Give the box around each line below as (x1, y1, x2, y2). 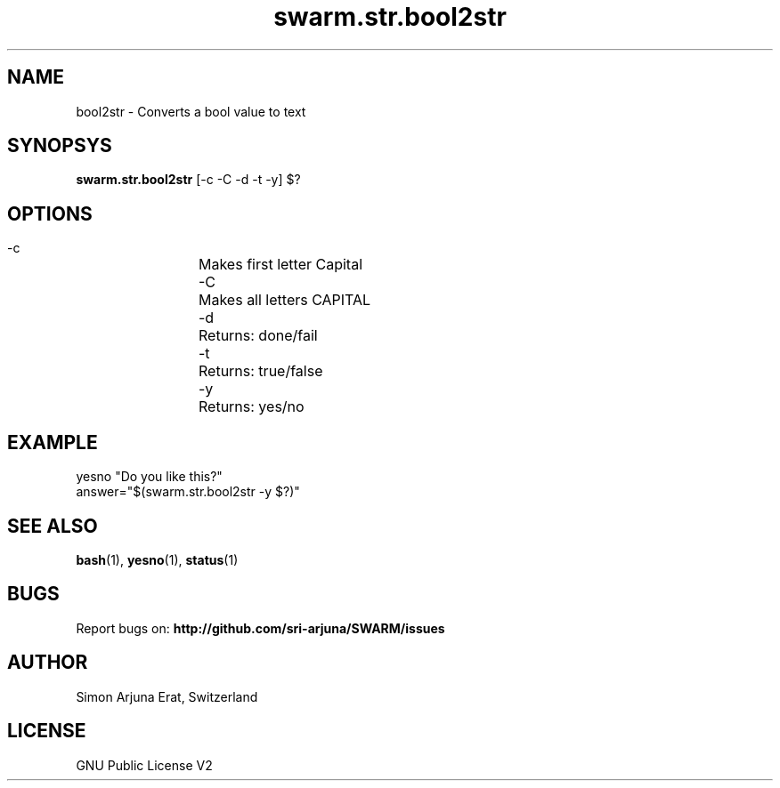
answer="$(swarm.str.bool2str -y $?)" (76, 484, 300, 500)
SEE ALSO (7, 514, 98, 537)
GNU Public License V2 (76, 757, 213, 773)
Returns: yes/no (199, 398, 305, 416)
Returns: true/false (199, 362, 323, 381)
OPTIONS (7, 202, 93, 225)
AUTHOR (7, 651, 88, 674)
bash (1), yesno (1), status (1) (76, 551, 239, 567)
